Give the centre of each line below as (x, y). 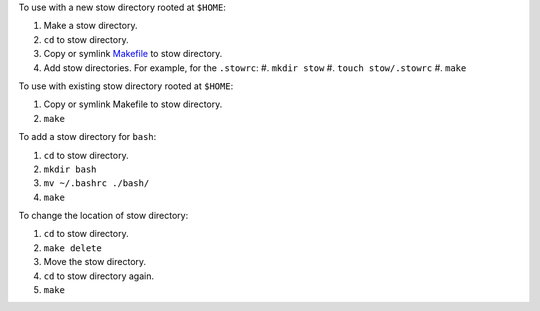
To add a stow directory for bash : (87, 137)
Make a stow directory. (90, 26)
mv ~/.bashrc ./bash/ (96, 183)
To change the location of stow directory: (103, 216)
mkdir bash (70, 169)
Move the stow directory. (95, 262)
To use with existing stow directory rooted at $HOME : (126, 86)
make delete (72, 248)
